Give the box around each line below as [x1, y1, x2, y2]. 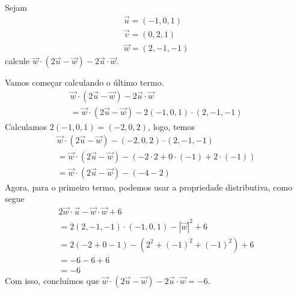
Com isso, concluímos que [5, 274, 99, 286]
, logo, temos [148, 120, 195, 132]
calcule [5, 55, 30, 67]
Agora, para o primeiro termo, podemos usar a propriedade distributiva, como [5, 180, 293, 193]
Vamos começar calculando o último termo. [5, 76, 164, 89]
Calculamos [5, 120, 47, 132]
